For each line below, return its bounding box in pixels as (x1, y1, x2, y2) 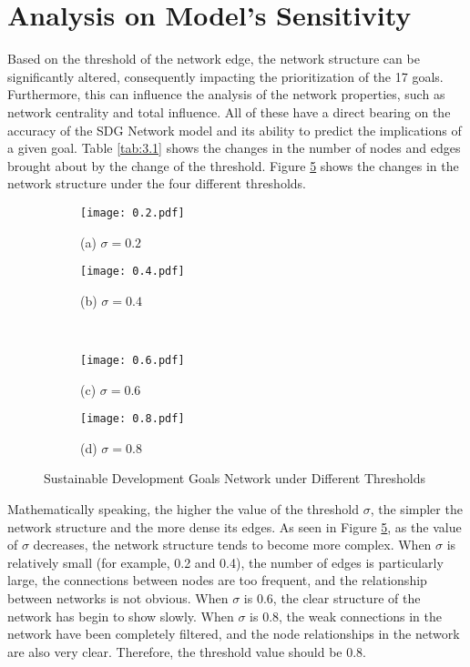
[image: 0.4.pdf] (80, 265, 185, 278)
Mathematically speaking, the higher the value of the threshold (7, 500, 360, 519)
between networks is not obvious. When (7, 589, 229, 608)
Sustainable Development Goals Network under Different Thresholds (44, 469, 426, 488)
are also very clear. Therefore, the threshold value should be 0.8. (7, 642, 367, 661)
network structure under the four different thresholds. (7, 174, 306, 193)
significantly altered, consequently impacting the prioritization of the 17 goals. (7, 66, 444, 86)
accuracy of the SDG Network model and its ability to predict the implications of (7, 120, 462, 139)
